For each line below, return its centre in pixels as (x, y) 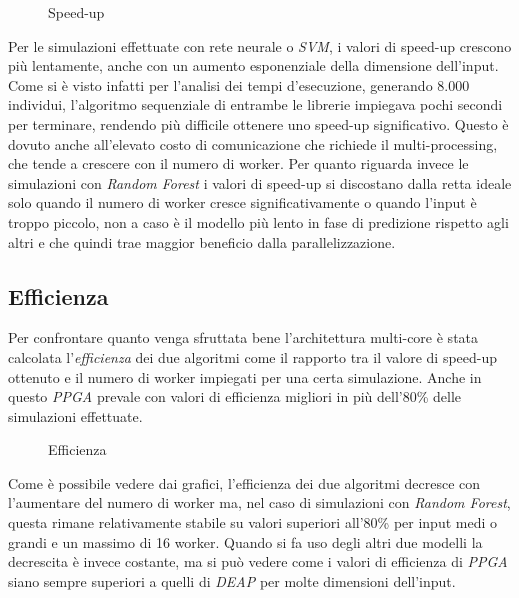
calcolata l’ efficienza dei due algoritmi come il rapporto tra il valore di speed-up (253, 356)
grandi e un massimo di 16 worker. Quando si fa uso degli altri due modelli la (245, 541)
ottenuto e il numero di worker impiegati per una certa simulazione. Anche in (245, 376)
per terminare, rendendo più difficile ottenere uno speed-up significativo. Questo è (258, 123)
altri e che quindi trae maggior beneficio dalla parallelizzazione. (202, 241)
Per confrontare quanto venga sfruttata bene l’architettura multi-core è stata (243, 337)
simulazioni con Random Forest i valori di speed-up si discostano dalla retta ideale (260, 182)
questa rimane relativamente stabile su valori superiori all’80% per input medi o (252, 522)
